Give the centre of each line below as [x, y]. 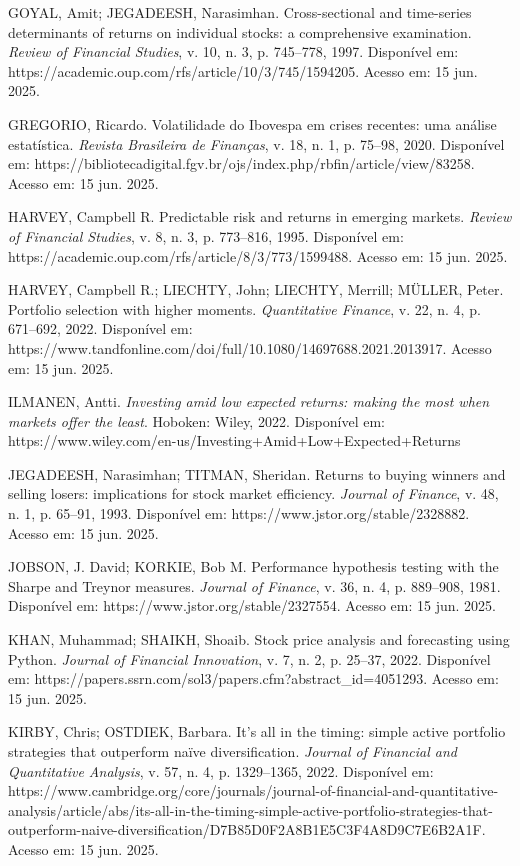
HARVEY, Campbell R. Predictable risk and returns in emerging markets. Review [260, 216]
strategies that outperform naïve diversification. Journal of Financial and [232, 751]
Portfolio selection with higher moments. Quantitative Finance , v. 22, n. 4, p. [244, 308]
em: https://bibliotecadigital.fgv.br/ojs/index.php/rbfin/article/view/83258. [241, 163]
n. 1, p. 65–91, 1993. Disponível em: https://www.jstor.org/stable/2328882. [239, 513]
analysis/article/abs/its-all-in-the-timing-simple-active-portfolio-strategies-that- [250, 809]
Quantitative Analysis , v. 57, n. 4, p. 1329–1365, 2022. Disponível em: [221, 770]
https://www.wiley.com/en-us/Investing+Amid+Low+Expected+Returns [234, 440]
